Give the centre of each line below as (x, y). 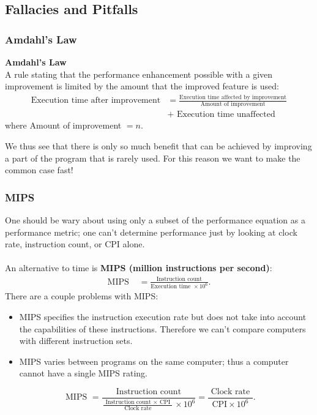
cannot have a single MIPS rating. (83, 373)
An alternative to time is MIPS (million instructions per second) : (139, 268)
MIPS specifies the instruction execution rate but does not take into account (163, 317)
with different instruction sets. (76, 341)
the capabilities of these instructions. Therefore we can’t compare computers (162, 328)
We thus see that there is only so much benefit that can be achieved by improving (158, 146)
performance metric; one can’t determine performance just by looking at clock (151, 232)
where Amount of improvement (63, 125)
